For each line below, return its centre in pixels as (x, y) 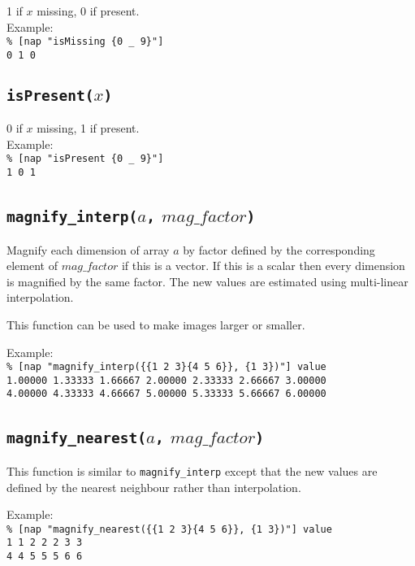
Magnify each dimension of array (88, 249)
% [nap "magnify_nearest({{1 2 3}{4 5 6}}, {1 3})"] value (169, 529)
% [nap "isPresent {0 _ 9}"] (85, 159)
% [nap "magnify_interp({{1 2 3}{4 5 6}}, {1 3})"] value (166, 367)
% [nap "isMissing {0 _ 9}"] (85, 42)
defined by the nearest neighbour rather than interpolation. (154, 487)
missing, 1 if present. (88, 128)
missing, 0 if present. (88, 11)
